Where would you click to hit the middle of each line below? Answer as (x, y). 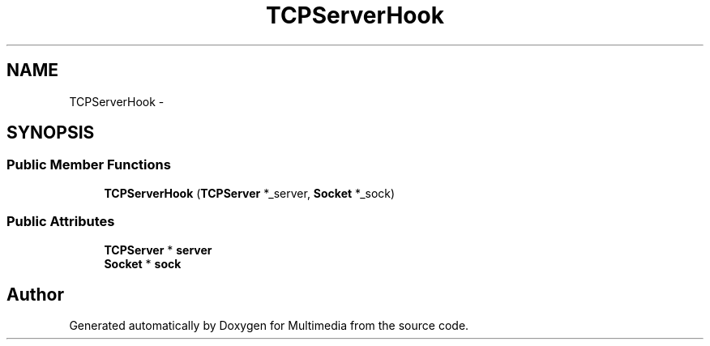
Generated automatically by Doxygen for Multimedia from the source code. (269, 326)
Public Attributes (61, 222)
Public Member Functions (89, 165)
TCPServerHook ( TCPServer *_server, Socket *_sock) (250, 193)
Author (35, 294)
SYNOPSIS (51, 133)
